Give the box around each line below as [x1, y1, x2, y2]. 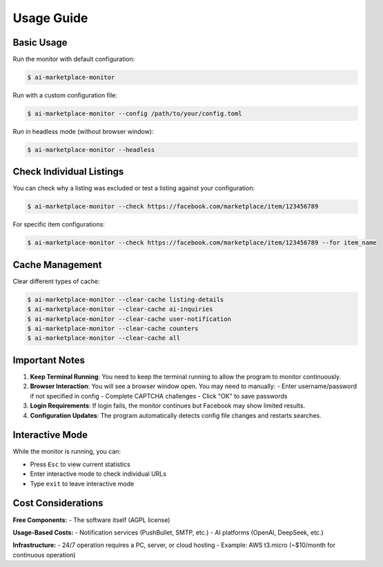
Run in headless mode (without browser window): [12, 128, 155, 135]
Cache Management [12, 259, 102, 271]
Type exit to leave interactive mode [30, 479, 135, 488]
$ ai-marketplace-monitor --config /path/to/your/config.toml [27, 110, 242, 117]
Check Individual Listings [12, 166, 124, 177]
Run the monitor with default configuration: [12, 55, 135, 64]
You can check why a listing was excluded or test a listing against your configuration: [12, 184, 255, 193]
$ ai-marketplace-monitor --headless [27, 146, 155, 153]
